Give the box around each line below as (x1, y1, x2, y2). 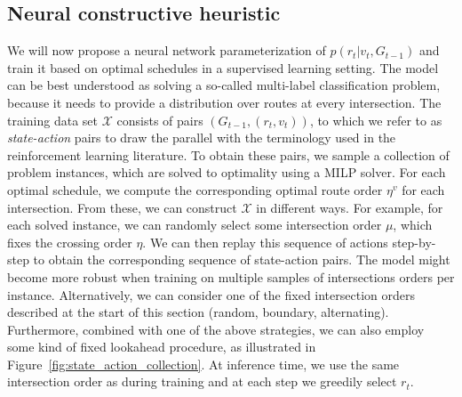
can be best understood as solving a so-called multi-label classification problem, (7, 76, 441, 94)
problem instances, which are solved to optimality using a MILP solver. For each (7, 163, 446, 182)
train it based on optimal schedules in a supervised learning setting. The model (7, 58, 439, 77)
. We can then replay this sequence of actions (142, 232, 388, 251)
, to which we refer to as (309, 110, 442, 129)
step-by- (392, 232, 436, 251)
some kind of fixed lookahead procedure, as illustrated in (7, 337, 316, 356)
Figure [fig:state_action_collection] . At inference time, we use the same (7, 354, 400, 373)
